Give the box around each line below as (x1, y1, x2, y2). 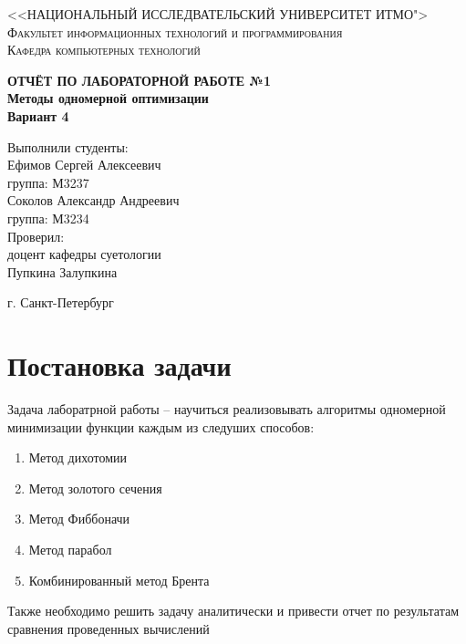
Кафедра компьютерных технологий (7, 40, 201, 59)
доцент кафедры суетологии (7, 244, 161, 264)
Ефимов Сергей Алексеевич (7, 155, 161, 174)
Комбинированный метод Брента (28, 570, 210, 589)
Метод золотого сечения (28, 478, 162, 497)
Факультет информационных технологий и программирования (7, 22, 343, 41)
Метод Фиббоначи (28, 509, 130, 528)
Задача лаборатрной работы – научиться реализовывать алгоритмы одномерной (7, 400, 446, 419)
